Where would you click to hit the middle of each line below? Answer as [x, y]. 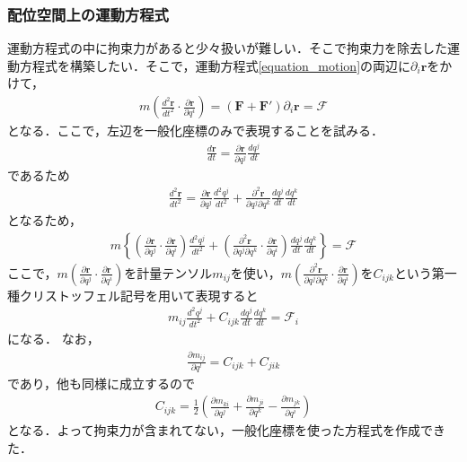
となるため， [44, 219]
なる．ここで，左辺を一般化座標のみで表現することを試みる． [202, 131]
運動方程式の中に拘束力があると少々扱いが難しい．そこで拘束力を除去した [227, 48]
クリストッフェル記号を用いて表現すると [139, 295]
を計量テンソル [168, 272]
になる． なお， [53, 338]
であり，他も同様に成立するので [101, 383]
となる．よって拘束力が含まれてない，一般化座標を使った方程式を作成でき [227, 430]
